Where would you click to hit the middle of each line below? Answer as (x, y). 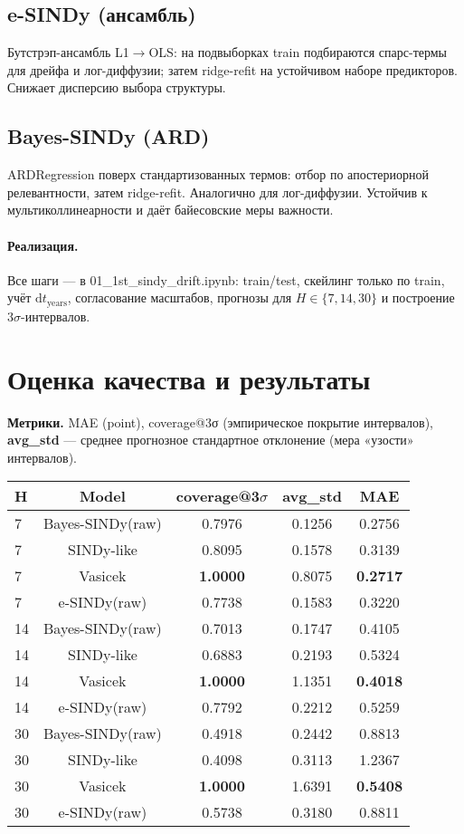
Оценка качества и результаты (189, 378)
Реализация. (43, 245)
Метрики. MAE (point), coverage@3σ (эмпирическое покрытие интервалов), (220, 422)
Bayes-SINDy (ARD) (109, 136)
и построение (418, 297)
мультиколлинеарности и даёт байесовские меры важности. (170, 210)
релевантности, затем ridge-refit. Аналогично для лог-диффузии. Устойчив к (218, 192)
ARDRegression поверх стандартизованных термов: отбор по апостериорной (218, 174)
